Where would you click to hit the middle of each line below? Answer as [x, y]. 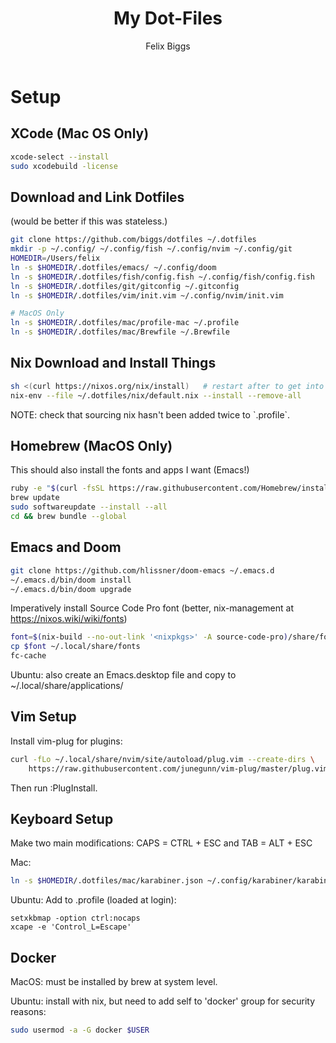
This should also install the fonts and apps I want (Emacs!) [130, 470]
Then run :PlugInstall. [54, 788]
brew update [35, 498]
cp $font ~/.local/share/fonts [75, 647]
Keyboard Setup [62, 818]
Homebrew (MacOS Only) [91, 446]
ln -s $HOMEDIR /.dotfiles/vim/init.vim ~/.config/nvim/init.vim [147, 295]
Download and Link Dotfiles [97, 197]
